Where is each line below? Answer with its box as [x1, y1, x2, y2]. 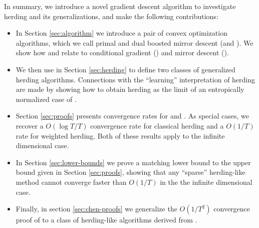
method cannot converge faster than [16, 176, 127, 187]
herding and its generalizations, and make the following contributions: [4, 11, 218, 21]
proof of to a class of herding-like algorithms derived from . [16, 214, 197, 225]
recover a [16, 120, 44, 131]
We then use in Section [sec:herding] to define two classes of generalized [16, 64, 235, 74]
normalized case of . [16, 93, 77, 104]
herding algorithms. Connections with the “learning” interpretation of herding [16, 74, 255, 84]
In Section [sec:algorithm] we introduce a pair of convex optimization [16, 28, 227, 38]
